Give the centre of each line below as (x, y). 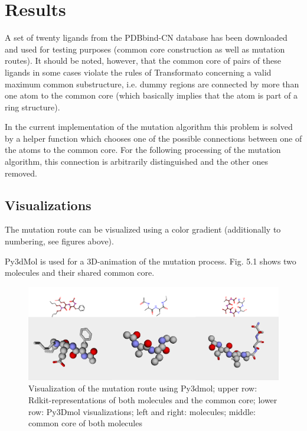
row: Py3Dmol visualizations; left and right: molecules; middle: (142, 411)
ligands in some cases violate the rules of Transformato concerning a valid (138, 72)
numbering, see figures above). (59, 241)
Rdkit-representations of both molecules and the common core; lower (153, 399)
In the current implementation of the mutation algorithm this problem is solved (149, 127)
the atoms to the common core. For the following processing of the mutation (143, 150)
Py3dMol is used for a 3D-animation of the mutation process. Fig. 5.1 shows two (151, 261)
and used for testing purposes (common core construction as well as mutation (145, 49)
